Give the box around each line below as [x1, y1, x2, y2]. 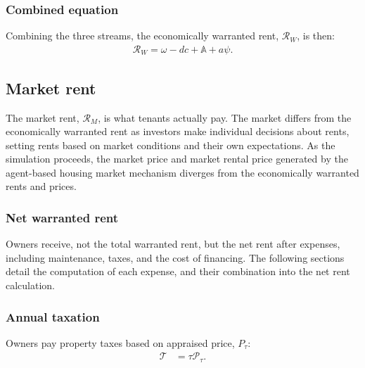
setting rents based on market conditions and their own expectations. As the [6, 137, 335, 152]
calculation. [6, 278, 56, 293]
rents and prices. [6, 179, 77, 193]
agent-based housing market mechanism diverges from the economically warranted [6, 165, 359, 179]
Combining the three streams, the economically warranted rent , [6, 28, 279, 43]
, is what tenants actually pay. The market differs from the [98, 110, 352, 125]
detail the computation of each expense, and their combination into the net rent [6, 264, 350, 279]
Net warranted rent [6, 208, 118, 226]
